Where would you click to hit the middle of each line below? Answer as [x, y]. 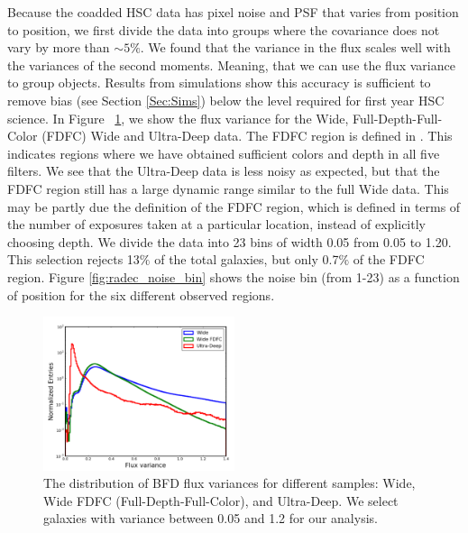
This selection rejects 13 [73, 259]
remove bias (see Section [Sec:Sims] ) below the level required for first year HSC [226, 100]
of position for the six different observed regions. [141, 294]
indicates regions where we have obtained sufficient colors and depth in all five [224, 153]
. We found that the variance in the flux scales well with [295, 47]
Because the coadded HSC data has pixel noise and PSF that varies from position [233, 12]
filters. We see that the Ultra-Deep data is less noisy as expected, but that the [224, 171]
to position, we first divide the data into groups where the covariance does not [224, 29]
